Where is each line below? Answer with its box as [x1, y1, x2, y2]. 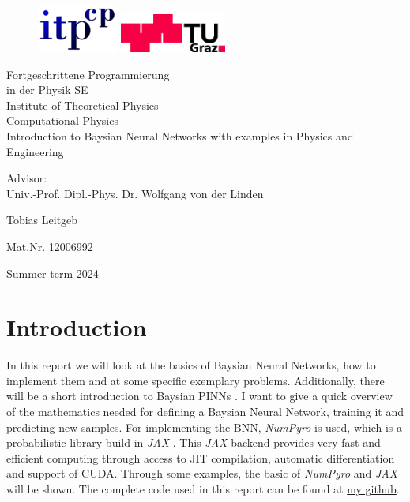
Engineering [6, 143, 64, 159]
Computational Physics [6, 112, 118, 129]
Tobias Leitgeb [6, 212, 78, 228]
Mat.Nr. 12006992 [6, 238, 93, 254]
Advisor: [6, 170, 47, 186]
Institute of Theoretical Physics [6, 96, 159, 113]
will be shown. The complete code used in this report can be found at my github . [6, 481, 400, 496]
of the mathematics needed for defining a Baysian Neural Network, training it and [6, 403, 404, 420]
